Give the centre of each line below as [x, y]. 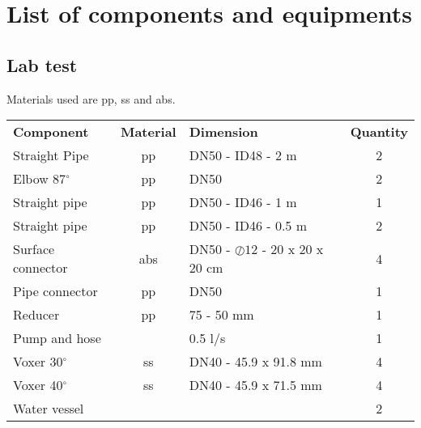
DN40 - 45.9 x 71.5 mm [255, 385]
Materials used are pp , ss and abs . [91, 98]
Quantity [379, 132]
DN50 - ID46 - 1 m [243, 202]
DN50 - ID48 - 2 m [243, 155]
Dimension [223, 132]
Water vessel [49, 409]
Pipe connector [55, 291]
